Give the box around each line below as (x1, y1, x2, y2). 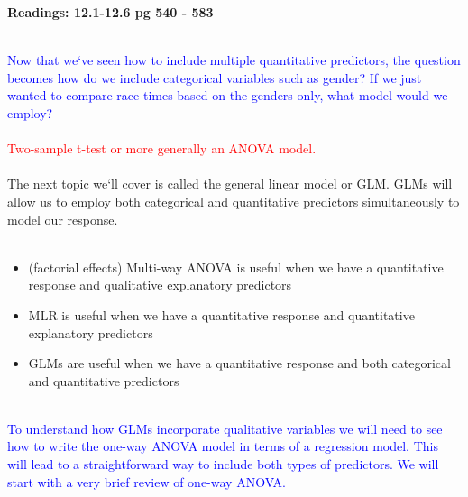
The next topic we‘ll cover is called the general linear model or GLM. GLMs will (7, 174, 453, 193)
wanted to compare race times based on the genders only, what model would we (7, 86, 448, 105)
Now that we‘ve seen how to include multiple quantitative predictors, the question (7, 51, 461, 69)
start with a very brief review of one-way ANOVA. (7, 472, 286, 491)
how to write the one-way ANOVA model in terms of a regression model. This (7, 437, 438, 456)
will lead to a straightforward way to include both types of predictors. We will (7, 455, 439, 474)
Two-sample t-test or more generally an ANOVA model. (7, 139, 317, 158)
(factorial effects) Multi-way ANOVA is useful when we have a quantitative (28, 257, 444, 276)
